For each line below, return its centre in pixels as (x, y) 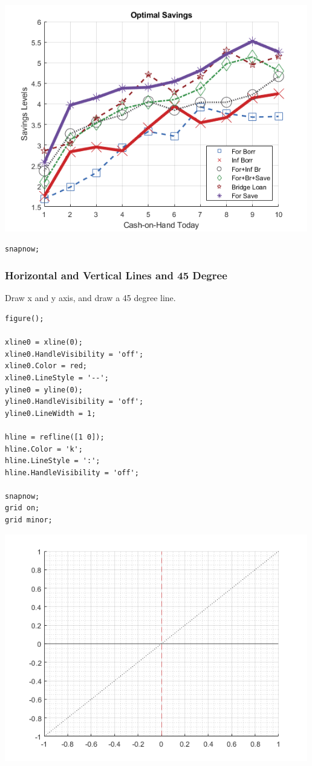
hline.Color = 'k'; (44, 449)
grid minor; (29, 520)
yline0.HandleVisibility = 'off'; (74, 402)
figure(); (24, 318)
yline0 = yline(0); (44, 390)
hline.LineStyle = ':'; (53, 461)
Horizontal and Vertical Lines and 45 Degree (116, 275)
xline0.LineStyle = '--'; (57, 378)
